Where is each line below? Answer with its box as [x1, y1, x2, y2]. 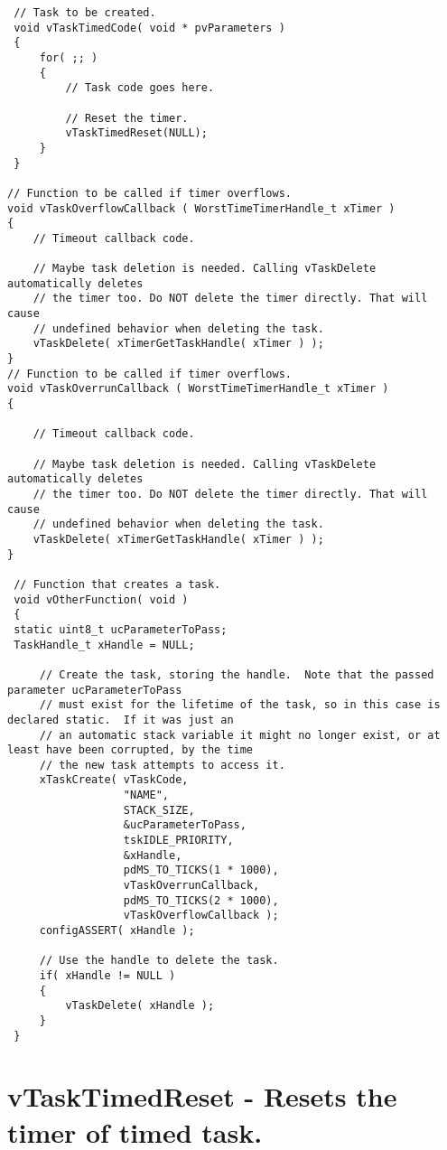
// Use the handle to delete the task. [39, 954, 279, 968]
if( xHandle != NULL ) [39, 969, 176, 982]
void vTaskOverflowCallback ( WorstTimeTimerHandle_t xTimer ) [7, 201, 396, 215]
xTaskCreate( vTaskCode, [39, 773, 189, 787]
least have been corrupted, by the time [7, 743, 254, 757]
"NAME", [123, 789, 169, 802]
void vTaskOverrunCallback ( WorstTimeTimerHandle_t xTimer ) [7, 382, 389, 396]
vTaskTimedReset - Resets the [7, 1078, 397, 1115]
